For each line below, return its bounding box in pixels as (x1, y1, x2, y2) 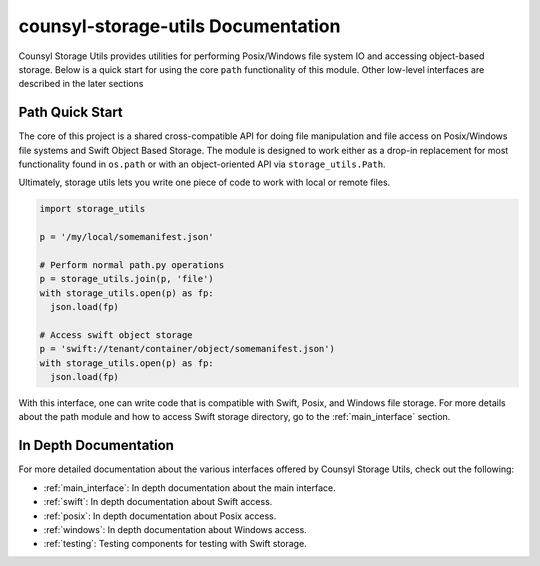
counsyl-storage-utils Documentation (18, 15, 341, 37)
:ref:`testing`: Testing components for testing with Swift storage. (43, 538, 307, 550)
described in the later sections (18, 78, 144, 90)
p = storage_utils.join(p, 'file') (39, 273, 214, 285)
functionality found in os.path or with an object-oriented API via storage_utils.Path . (18, 158, 386, 170)
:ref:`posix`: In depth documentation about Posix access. (43, 510, 277, 522)
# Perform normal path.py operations (39, 259, 225, 270)
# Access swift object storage (39, 329, 194, 340)
